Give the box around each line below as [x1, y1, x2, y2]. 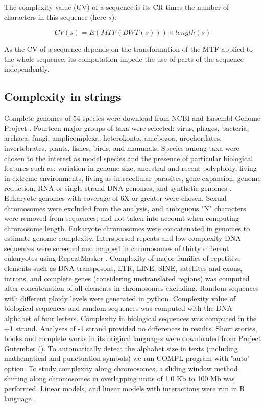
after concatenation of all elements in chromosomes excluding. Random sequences [4, 283, 259, 293]
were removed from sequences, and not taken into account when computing [4, 213, 239, 223]
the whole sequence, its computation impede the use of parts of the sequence [4, 53, 244, 64]
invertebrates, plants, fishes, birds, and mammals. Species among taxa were [4, 142, 239, 153]
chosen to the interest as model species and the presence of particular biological [4, 152, 253, 163]
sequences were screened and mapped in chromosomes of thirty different [4, 242, 229, 253]
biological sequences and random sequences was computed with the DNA [4, 303, 233, 313]
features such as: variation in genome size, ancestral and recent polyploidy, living [4, 163, 257, 173]
